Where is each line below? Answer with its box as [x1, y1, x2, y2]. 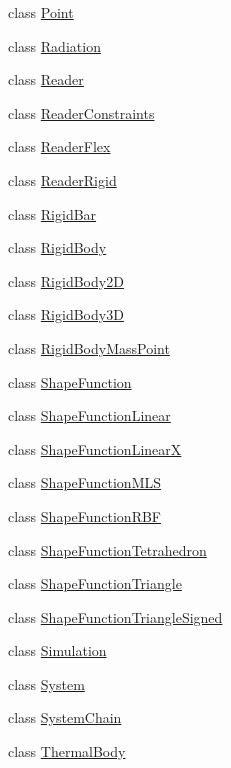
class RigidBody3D [8, 304, 124, 325]
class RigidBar [8, 203, 97, 224]
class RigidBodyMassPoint [8, 337, 170, 358]
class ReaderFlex [8, 136, 111, 157]
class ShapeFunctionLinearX [8, 438, 182, 459]
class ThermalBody [8, 741, 126, 762]
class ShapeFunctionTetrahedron [8, 539, 207, 560]
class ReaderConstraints [8, 102, 155, 123]
